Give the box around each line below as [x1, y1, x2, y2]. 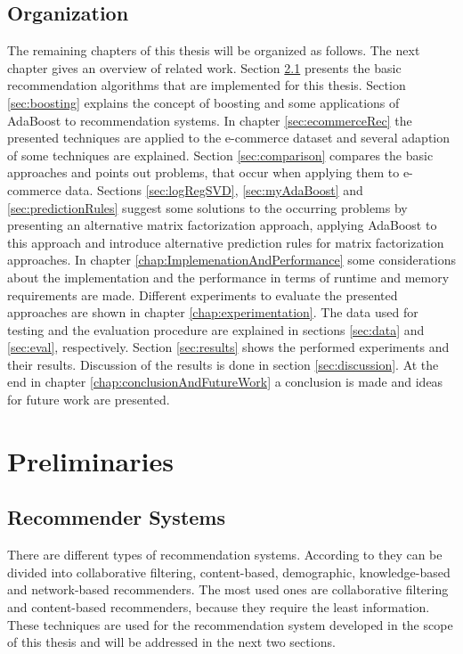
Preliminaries [7, 442, 174, 478]
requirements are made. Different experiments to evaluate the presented [7, 285, 398, 304]
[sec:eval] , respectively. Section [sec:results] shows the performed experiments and [7, 338, 450, 356]
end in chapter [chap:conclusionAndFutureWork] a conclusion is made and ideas [7, 372, 443, 391]
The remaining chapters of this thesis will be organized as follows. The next [7, 41, 420, 60]
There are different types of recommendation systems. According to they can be [7, 545, 443, 564]
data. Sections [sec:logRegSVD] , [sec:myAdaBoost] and [65, 180, 363, 199]
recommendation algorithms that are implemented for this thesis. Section [7, 76, 406, 94]
